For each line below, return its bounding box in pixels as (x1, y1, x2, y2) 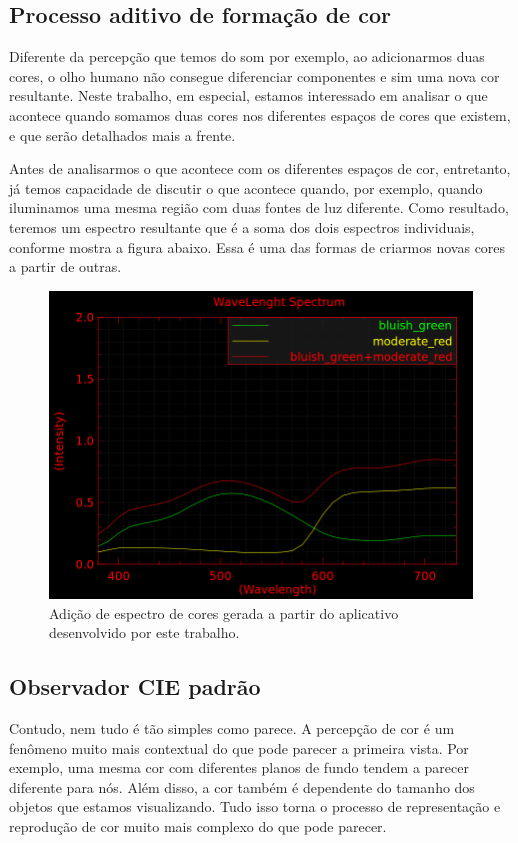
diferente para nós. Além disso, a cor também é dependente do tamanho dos (9, 776, 475, 797)
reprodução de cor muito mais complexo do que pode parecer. (9, 815, 387, 836)
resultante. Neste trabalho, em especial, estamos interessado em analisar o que (9, 85, 488, 106)
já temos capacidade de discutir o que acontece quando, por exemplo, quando (9, 177, 483, 198)
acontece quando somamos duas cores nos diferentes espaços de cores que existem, (9, 104, 511, 125)
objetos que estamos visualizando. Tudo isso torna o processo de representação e (9, 796, 501, 817)
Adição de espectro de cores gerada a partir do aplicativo (49, 602, 399, 623)
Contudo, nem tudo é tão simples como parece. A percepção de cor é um (9, 717, 455, 738)
